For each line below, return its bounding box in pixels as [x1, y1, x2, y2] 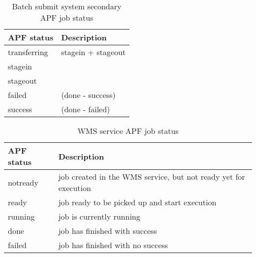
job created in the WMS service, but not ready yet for [58, 171, 245, 182]
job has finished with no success [58, 239, 168, 251]
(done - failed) [61, 103, 110, 115]
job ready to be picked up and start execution [58, 196, 217, 208]
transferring [8, 46, 48, 58]
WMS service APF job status [77, 125, 179, 136]
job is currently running [58, 211, 140, 222]
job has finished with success [58, 225, 157, 236]
